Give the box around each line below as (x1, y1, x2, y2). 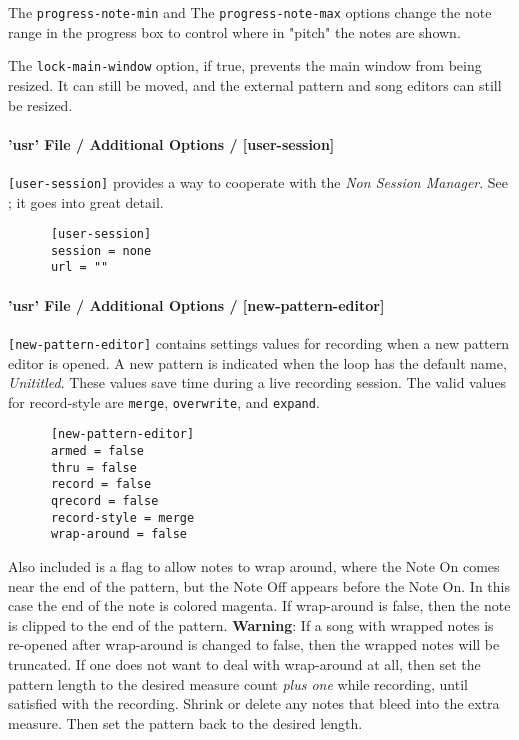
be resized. (8, 94, 73, 115)
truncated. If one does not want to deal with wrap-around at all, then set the (8, 653, 481, 674)
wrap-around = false (50, 527, 187, 542)
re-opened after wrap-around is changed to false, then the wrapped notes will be (8, 634, 500, 655)
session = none (50, 243, 152, 258)
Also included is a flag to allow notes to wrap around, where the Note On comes (8, 556, 500, 576)
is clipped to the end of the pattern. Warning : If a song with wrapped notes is (8, 614, 494, 635)
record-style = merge (50, 510, 195, 525)
